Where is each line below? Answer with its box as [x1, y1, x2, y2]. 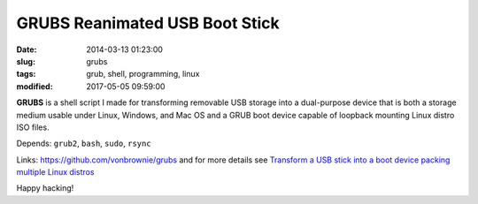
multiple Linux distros [16, 167, 95, 178]
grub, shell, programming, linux [86, 69, 200, 79]
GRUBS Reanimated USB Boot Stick [16, 13, 281, 33]
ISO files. [16, 122, 50, 132]
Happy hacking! [16, 183, 74, 193]
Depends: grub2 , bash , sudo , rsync [16, 138, 151, 149]
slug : [16, 56, 35, 66]
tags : [16, 69, 36, 79]
